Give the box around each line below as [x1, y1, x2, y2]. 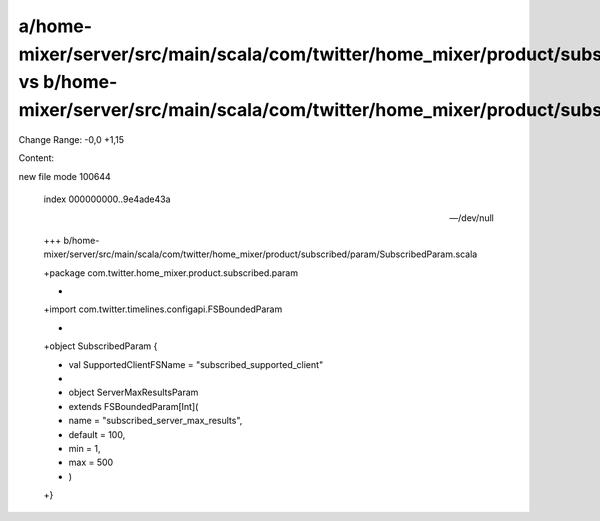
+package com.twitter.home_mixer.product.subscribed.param [43, 266, 299, 279]
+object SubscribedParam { [43, 340, 158, 352]
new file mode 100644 [18, 170, 112, 182]
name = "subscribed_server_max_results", [68, 415, 243, 427]
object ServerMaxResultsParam [68, 386, 199, 399]
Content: [18, 152, 55, 164]
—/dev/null [449, 211, 494, 224]
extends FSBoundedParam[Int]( [68, 400, 199, 412]
